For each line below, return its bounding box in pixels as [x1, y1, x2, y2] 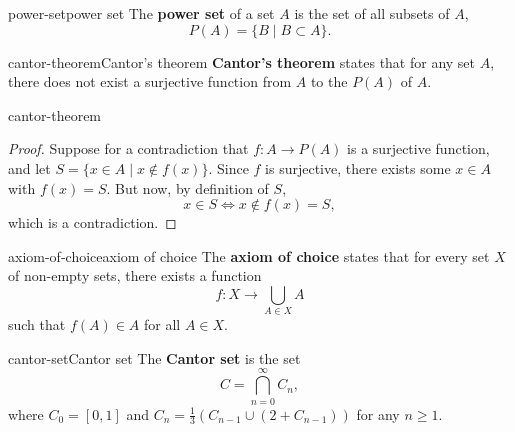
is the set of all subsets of [294, 3, 450, 23]
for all [144, 314, 181, 335]
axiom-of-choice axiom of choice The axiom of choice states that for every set [8, 245, 490, 266]
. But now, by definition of [106, 177, 269, 198]
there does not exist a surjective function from [8, 71, 292, 92]
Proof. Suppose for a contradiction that [8, 138, 249, 159]
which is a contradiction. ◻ [8, 212, 177, 233]
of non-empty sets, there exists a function [8, 265, 262, 286]
